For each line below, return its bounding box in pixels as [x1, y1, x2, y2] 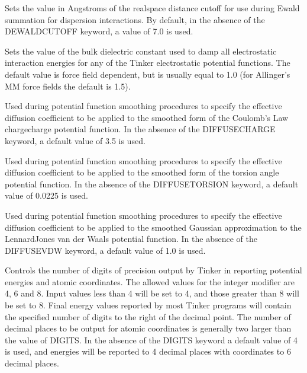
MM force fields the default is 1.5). [5, 79, 131, 92]
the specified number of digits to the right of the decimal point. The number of [5, 310, 291, 323]
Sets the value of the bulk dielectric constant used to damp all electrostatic [5, 44, 277, 57]
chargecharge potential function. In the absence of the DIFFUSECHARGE [5, 123, 276, 135]
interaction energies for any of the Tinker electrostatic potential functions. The [5, 56, 290, 69]
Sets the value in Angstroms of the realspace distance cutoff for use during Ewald [5, 2, 300, 14]
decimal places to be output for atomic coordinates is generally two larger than [5, 322, 292, 334]
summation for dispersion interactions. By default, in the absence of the [5, 13, 265, 25]
